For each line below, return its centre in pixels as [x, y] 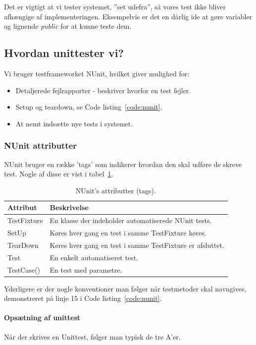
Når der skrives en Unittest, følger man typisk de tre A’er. [92, 336]
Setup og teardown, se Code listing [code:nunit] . [89, 107]
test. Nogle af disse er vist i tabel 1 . [59, 174]
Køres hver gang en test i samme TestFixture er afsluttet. [137, 245]
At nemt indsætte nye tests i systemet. [74, 123]
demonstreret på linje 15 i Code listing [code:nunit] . [83, 298]
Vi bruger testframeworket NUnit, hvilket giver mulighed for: [97, 73]
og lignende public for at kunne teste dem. [68, 26]
